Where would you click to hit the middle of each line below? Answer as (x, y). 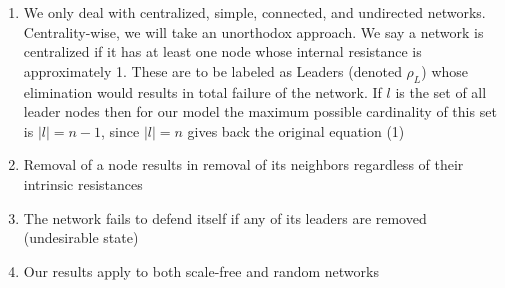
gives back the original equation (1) (296, 130)
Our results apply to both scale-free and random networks (201, 270)
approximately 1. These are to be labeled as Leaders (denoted (212, 70)
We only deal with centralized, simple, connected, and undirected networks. (254, 12)
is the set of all (441, 91)
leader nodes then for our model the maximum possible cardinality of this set (260, 111)
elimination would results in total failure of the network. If (202, 91)
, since (120, 130)
